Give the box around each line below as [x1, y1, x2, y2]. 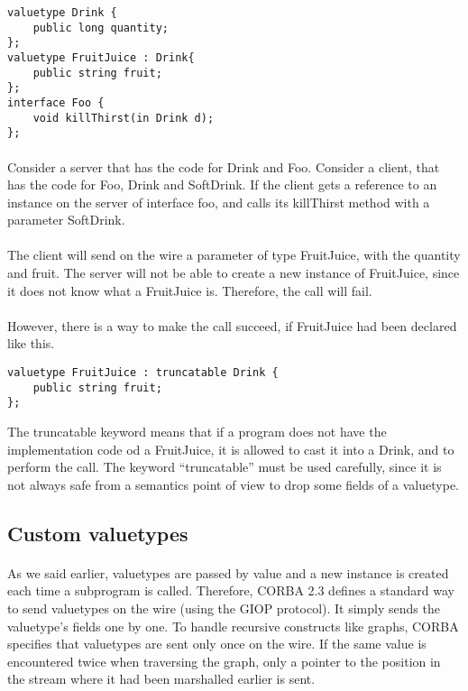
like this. [7, 334, 55, 353]
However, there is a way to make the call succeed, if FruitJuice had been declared [7, 316, 457, 335]
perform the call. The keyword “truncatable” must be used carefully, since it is [7, 457, 442, 476]
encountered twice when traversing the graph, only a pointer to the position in [7, 651, 441, 670]
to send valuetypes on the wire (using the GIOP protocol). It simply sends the [7, 598, 440, 617]
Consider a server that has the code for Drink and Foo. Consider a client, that [7, 157, 440, 176]
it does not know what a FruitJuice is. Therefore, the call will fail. [7, 281, 372, 299]
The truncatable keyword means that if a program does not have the [7, 422, 387, 440]
